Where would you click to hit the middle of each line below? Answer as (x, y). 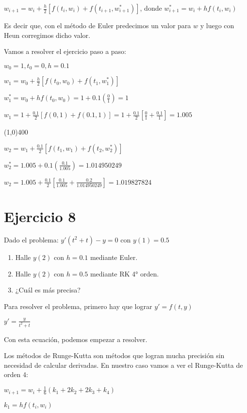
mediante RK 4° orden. (124, 273)
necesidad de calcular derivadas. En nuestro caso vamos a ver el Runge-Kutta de (123, 365)
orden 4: (16, 374)
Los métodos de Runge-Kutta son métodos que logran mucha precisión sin (114, 355)
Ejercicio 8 (40, 216)
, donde (151, 8)
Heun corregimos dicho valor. (47, 35)
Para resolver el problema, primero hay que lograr (78, 306)
